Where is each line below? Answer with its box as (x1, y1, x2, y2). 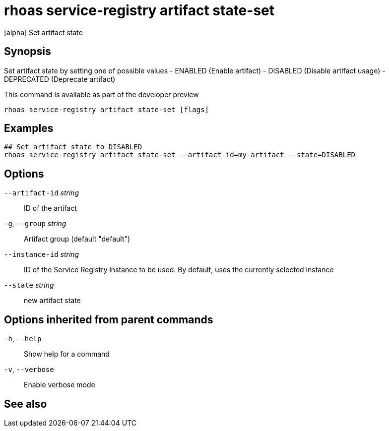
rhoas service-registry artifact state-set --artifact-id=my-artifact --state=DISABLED (4, 151, 356, 159)
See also (4, 397, 47, 410)
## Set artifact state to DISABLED (4, 143, 142, 151)
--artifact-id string (4, 188, 79, 197)
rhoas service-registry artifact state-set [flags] (4, 105, 209, 114)
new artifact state (24, 296, 81, 305)
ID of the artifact (24, 204, 77, 213)
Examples (4, 122, 54, 135)
